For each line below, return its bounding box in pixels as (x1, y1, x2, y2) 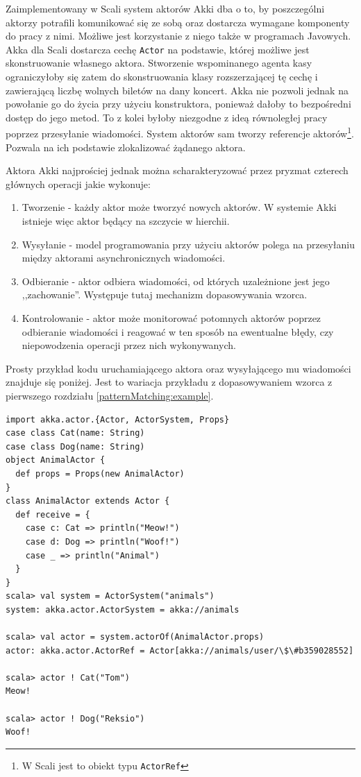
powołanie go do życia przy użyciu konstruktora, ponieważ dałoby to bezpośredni (6, 96, 351, 111)
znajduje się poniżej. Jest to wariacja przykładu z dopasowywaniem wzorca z (6, 375, 333, 389)
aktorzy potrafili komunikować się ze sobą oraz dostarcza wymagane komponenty (6, 15, 350, 29)
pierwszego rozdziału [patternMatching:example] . (6, 388, 214, 402)
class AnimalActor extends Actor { (6, 496, 170, 506)
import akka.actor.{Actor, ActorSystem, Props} (6, 414, 230, 425)
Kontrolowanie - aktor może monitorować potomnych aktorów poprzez (22, 311, 321, 325)
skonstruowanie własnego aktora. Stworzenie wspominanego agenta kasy (6, 55, 312, 70)
